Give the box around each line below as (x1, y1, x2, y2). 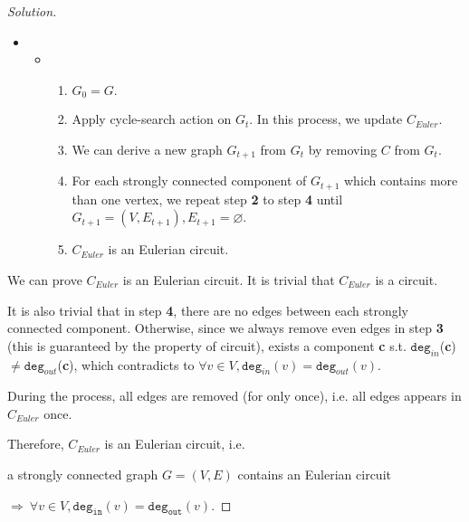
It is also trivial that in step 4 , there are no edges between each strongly (7, 300, 408, 319)
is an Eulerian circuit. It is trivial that (122, 270, 335, 289)
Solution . (7, 2, 57, 20)
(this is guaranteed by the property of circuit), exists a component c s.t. (7, 336, 407, 355)
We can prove (7, 270, 82, 289)
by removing (308, 139, 378, 158)
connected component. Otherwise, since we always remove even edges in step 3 (7, 318, 444, 337)
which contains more (343, 171, 458, 190)
